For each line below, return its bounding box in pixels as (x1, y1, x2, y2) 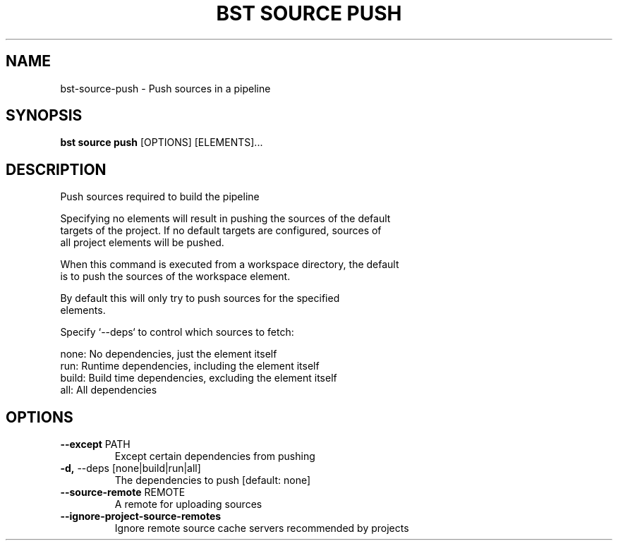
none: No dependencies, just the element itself (60, 348, 277, 360)
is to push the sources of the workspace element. (60, 270, 291, 283)
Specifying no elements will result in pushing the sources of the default (60, 212, 391, 225)
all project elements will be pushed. (60, 236, 224, 249)
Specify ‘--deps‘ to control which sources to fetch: (60, 326, 294, 339)
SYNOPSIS (6, 107, 83, 125)
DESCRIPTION (6, 160, 107, 178)
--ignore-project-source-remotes (60, 510, 222, 523)
